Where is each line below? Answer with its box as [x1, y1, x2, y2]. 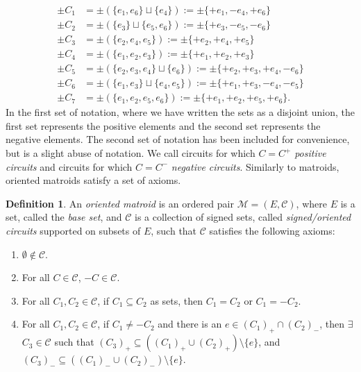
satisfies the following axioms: [209, 223, 335, 237]
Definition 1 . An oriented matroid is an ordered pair [6, 196, 234, 210]
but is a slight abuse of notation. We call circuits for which [6, 146, 255, 160]
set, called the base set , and [6, 210, 122, 224]
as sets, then [150, 293, 203, 307]
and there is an [158, 316, 222, 331]
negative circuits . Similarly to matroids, [171, 159, 339, 174]
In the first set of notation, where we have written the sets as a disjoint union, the [6, 105, 355, 119]
